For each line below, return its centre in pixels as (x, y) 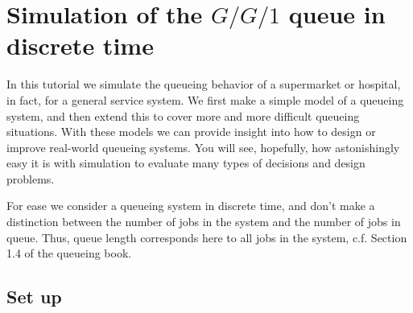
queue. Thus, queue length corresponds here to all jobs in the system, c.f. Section (207, 237)
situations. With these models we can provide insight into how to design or (191, 132)
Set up (34, 297)
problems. (31, 178)
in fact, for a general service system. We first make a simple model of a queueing (205, 99)
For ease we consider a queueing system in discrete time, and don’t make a (191, 206)
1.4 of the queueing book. (69, 253)
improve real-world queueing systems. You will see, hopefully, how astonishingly (203, 147)
